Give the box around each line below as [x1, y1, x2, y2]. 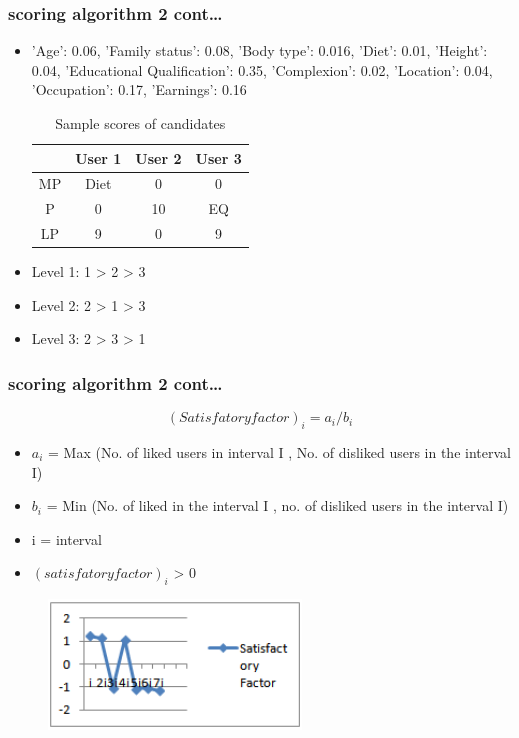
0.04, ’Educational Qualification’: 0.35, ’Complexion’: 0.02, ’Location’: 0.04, [31, 59, 493, 80]
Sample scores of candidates [55, 113, 226, 133]
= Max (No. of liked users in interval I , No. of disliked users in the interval [48, 442, 511, 463]
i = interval [31, 528, 102, 549]
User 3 [195, 147, 242, 168]
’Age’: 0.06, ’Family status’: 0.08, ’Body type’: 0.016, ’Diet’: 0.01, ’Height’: [31, 40, 488, 61]
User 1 [75, 147, 122, 168]
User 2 [135, 147, 182, 168]
